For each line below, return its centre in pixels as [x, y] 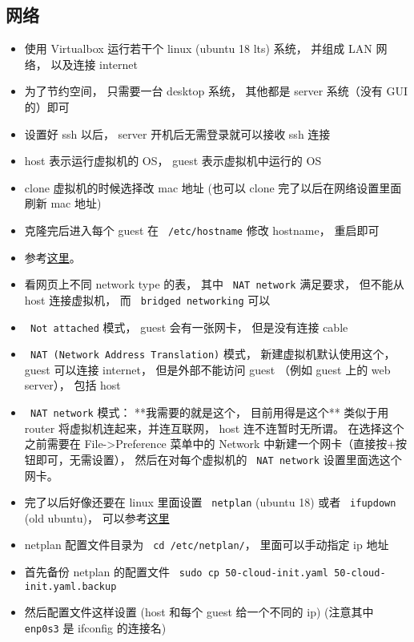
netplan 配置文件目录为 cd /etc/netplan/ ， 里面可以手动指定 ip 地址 [207, 545]
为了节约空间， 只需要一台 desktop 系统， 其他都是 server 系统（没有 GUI [216, 91]
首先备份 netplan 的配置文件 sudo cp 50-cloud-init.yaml [176, 572]
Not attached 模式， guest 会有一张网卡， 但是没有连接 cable [189, 327]
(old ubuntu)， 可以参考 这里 [97, 517]
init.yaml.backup [70, 586]
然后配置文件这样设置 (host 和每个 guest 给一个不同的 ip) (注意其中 [199, 612]
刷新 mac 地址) [63, 203]
